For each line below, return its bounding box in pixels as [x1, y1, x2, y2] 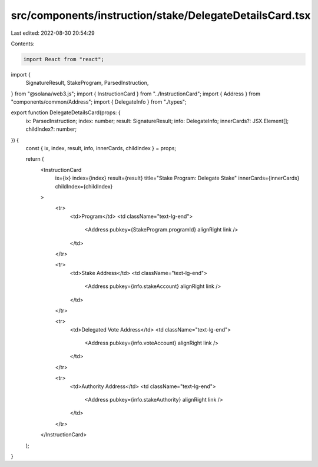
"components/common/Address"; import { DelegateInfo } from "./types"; [11, 98, 187, 105]
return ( [25, 155, 44, 163]
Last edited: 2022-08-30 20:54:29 [11, 29, 95, 37]
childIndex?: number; [25, 125, 77, 133]
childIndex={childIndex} [55, 183, 113, 190]
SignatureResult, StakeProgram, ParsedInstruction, [25, 80, 149, 87]
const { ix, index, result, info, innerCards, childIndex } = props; [25, 145, 177, 152]
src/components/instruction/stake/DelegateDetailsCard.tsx [11, 9, 311, 22]
